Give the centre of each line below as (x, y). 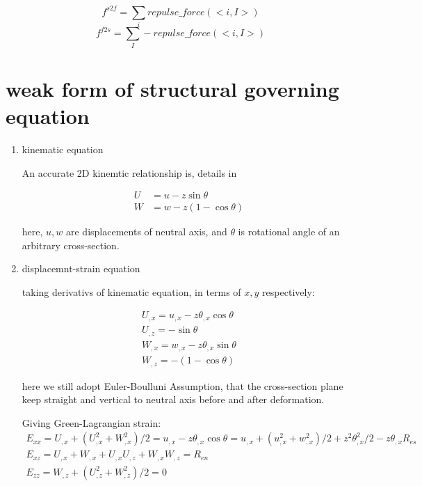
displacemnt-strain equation (81, 268)
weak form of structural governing (172, 88)
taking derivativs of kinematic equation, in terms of (131, 292)
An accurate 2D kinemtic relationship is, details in (129, 172)
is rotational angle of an (289, 232)
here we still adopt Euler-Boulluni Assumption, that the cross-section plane (182, 385)
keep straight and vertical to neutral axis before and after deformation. (173, 399)
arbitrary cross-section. (71, 245)
